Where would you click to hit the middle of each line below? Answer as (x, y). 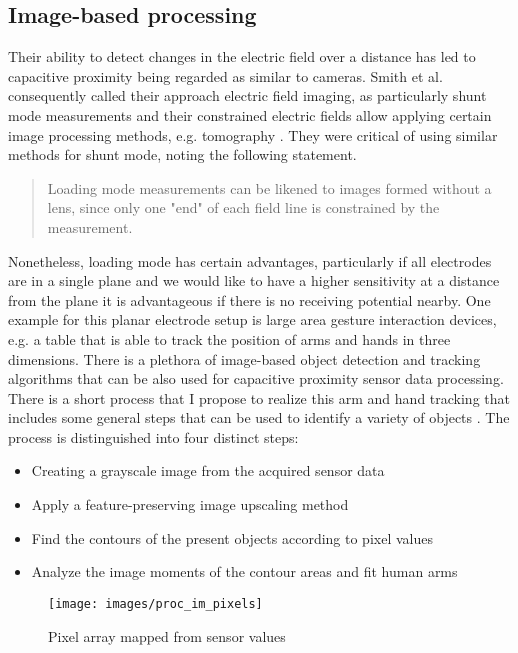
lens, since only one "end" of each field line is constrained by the (243, 207)
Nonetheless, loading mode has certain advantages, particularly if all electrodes (250, 260)
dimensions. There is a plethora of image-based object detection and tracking (244, 358)
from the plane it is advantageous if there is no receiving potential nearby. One (249, 299)
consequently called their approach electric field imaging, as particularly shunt (247, 95)
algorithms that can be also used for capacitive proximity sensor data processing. (256, 378)
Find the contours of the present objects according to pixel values (232, 537)
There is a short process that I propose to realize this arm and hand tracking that (259, 397)
